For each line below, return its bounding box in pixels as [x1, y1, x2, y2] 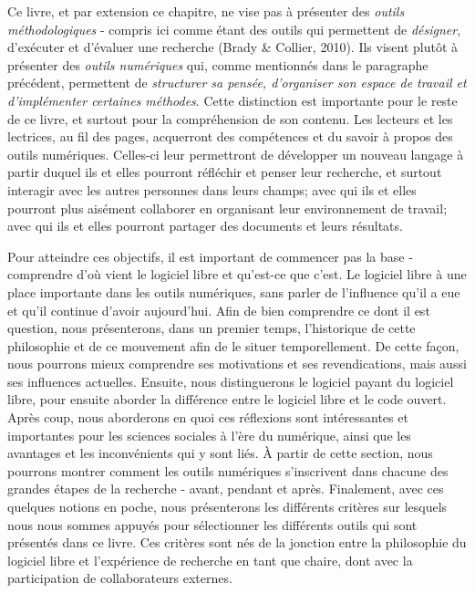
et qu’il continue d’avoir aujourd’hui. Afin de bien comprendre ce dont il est [7, 300, 430, 319]
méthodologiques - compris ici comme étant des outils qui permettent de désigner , [7, 19, 461, 38]
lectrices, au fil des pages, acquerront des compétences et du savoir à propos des [7, 127, 453, 146]
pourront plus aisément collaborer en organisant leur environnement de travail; [7, 198, 448, 217]
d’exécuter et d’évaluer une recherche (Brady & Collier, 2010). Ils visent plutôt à [7, 37, 459, 57]
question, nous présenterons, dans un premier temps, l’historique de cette [7, 318, 416, 338]
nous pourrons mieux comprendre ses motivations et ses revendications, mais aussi [7, 354, 467, 373]
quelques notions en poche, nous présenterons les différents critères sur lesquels [7, 497, 448, 516]
